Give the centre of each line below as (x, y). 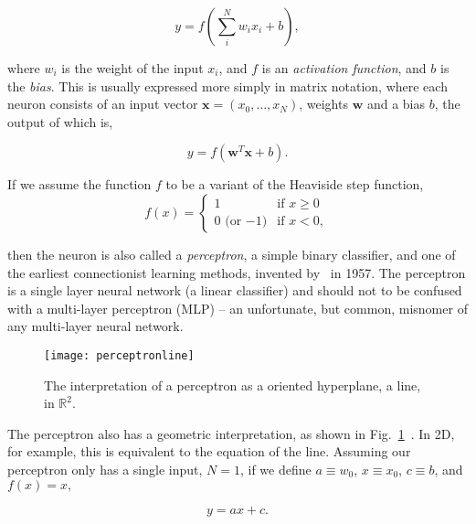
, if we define (275, 469)
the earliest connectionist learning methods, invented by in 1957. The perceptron (237, 272)
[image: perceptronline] (119, 355)
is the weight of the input (132, 68)
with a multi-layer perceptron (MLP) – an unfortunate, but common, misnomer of (238, 308)
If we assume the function (79, 184)
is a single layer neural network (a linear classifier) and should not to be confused (235, 290)
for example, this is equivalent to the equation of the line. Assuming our (209, 451)
